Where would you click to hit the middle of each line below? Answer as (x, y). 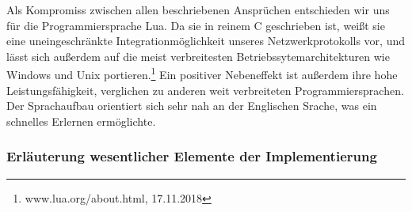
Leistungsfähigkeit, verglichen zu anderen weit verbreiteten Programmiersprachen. (205, 90)
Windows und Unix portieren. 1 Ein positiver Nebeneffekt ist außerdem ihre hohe (202, 74)
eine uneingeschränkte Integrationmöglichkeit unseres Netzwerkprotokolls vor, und (206, 41)
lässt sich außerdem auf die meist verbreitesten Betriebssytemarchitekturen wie (198, 56)
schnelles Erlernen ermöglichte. (81, 121)
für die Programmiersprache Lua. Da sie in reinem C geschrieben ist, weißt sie (196, 25)
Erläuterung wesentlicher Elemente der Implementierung (192, 156)
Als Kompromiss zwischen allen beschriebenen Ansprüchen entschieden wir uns (198, 9)
